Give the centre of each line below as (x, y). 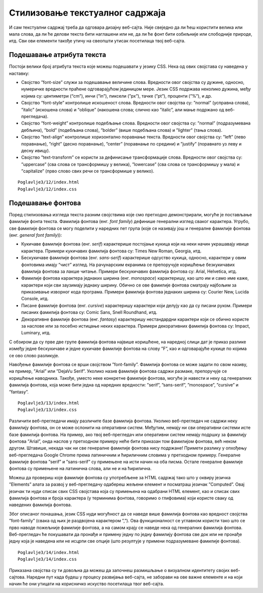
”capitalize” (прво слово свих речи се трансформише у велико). (88, 171)
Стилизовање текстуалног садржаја (87, 13)
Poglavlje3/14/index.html (49, 552)
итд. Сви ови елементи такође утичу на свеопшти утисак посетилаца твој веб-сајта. (97, 41)
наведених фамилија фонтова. (40, 505)
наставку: (19, 73)
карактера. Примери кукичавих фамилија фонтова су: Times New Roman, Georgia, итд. (111, 251)
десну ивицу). (36, 150)
